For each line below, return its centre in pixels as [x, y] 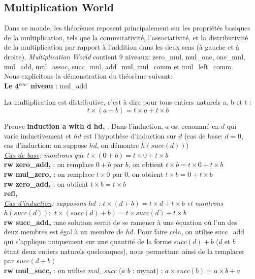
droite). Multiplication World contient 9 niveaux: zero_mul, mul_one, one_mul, [125, 56]
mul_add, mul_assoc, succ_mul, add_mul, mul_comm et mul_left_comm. [119, 66]
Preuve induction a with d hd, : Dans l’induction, [84, 126]
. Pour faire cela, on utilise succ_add [189, 232]
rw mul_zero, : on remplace [49, 174]
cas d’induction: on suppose [46, 145]
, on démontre [118, 145]
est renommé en [195, 126]
